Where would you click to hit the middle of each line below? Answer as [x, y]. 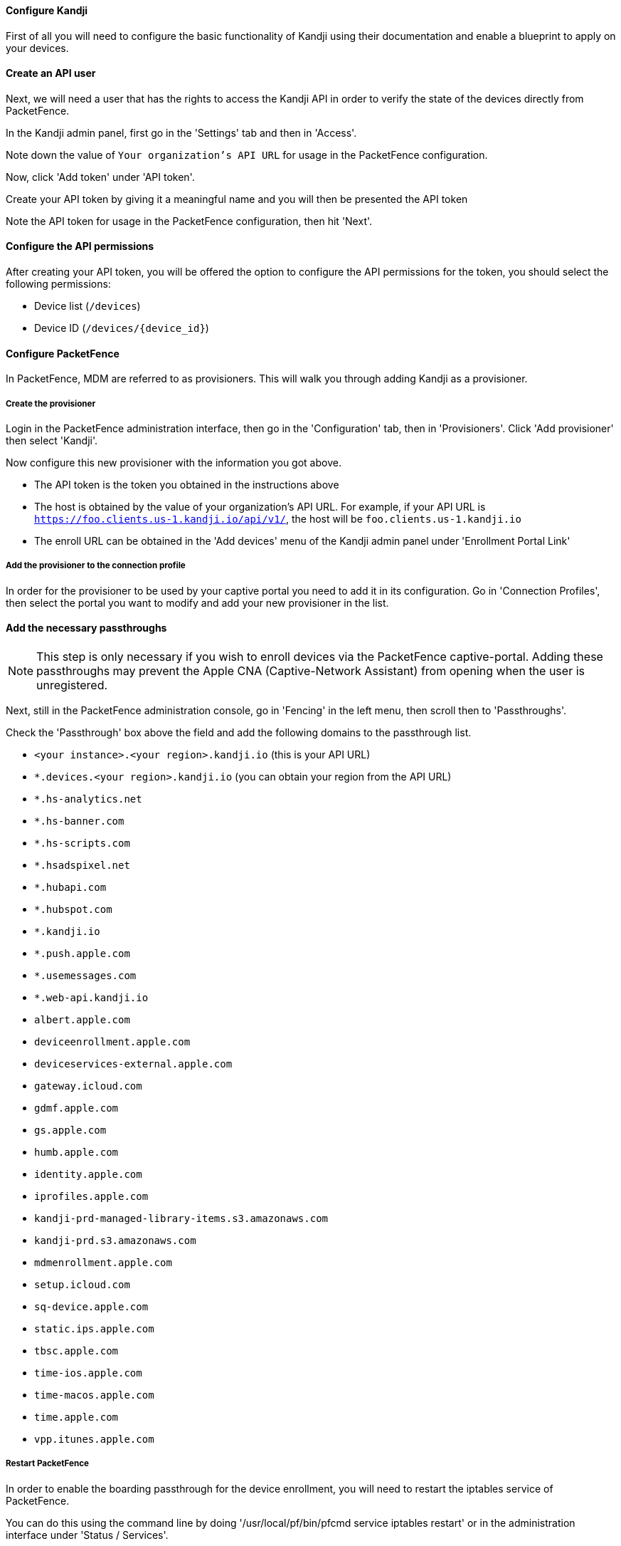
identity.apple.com [88, 1175]
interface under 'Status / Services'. [87, 1535]
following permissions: [58, 284]
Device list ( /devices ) [87, 306]
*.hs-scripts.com [82, 843]
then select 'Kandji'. [52, 441]
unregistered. [72, 685]
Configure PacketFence [63, 353]
